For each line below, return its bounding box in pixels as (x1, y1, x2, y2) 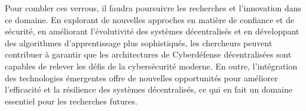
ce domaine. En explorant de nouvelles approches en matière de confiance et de (5, 13, 295, 26)
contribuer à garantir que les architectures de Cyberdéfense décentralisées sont (5, 48, 292, 61)
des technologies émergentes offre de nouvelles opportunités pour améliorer (5, 71, 278, 84)
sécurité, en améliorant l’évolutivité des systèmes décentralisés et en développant (5, 25, 299, 37)
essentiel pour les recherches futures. (5, 94, 137, 107)
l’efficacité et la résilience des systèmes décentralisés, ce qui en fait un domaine (5, 83, 293, 96)
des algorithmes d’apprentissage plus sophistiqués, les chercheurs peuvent (5, 36, 273, 49)
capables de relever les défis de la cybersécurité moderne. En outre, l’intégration (5, 59, 298, 72)
